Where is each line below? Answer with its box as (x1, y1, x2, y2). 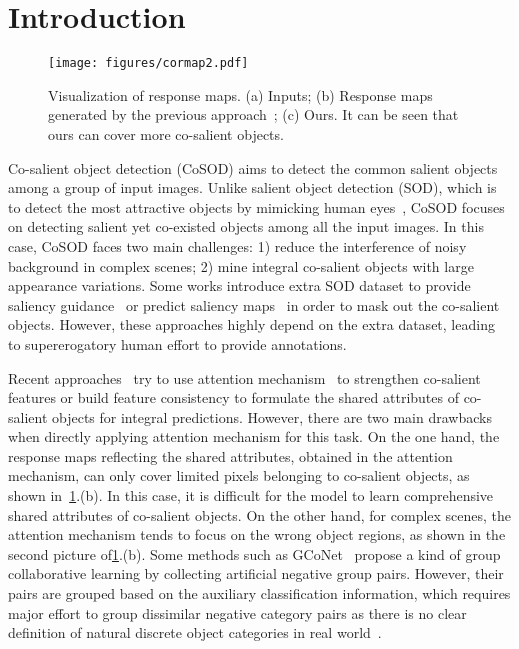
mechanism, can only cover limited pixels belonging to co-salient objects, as (8, 465, 470, 486)
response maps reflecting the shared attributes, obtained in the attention (8, 445, 453, 466)
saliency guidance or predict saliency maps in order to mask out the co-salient (8, 294, 500, 315)
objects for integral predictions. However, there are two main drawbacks (52, 406, 492, 427)
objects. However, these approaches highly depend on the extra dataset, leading (8, 314, 495, 335)
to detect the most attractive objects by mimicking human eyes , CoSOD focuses (8, 196, 505, 217)
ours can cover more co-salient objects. (48, 123, 284, 144)
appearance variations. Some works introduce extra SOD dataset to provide (8, 275, 471, 296)
